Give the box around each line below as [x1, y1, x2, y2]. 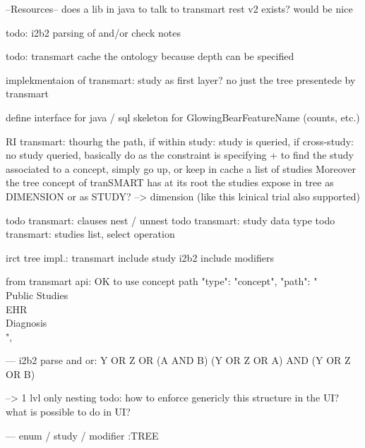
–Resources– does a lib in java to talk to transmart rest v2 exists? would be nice [6, 1, 353, 16]
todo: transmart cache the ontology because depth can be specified [6, 49, 294, 63]
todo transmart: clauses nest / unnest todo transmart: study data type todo [6, 212, 335, 227]
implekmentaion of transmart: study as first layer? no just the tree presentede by [6, 72, 356, 87]
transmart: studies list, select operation [6, 226, 175, 241]
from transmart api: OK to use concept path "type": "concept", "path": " [6, 274, 318, 289]
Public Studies [6, 287, 68, 302]
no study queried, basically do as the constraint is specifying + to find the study [6, 147, 354, 162]
